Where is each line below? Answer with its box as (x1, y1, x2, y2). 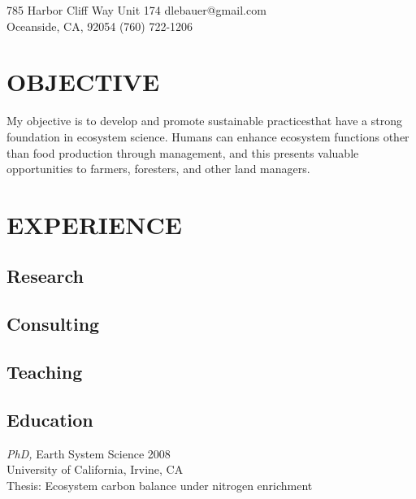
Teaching (6, 359, 83, 384)
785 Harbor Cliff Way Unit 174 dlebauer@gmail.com (6, 2, 266, 18)
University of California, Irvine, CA (6, 461, 184, 478)
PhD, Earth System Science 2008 (6, 445, 171, 462)
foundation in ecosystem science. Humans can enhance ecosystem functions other (6, 128, 409, 145)
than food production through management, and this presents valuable (6, 144, 359, 161)
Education (6, 406, 93, 432)
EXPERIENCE (6, 207, 182, 241)
